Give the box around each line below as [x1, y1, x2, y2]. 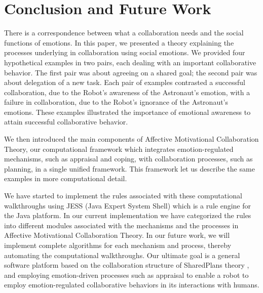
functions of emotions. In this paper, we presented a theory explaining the [4, 37, 234, 48]
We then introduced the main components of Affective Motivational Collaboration [4, 134, 259, 144]
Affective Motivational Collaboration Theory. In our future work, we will [4, 230, 230, 240]
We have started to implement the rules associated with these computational [4, 190, 242, 201]
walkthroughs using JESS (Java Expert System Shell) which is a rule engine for [4, 200, 251, 211]
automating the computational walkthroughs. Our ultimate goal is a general [4, 249, 240, 260]
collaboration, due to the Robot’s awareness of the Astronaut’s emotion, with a [4, 87, 250, 97]
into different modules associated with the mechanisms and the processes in [4, 220, 239, 230]
